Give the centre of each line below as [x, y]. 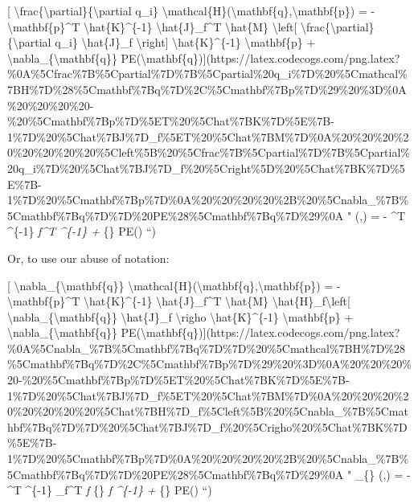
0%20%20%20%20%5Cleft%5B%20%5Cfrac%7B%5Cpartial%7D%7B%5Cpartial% [209, 152]
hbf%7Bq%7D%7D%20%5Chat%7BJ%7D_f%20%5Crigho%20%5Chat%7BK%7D [207, 426]
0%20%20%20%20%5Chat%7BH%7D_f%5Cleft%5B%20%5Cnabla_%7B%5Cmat [208, 411]
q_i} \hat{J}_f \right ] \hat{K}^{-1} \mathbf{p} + [185, 42]
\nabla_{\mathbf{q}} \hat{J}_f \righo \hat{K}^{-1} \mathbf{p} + [180, 316]
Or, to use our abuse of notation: [88, 258]
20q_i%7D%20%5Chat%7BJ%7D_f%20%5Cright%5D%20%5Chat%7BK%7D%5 [206, 168]
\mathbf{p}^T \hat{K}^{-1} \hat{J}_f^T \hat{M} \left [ [152, 26]
